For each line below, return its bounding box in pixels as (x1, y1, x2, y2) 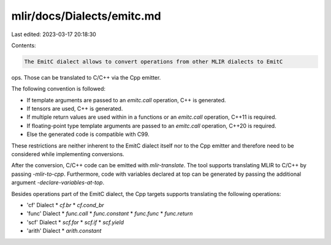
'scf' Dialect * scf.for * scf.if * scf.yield (26, 218, 124, 226)
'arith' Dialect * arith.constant (26, 227, 102, 235)
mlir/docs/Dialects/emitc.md (11, 9, 162, 23)
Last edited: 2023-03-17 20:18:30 (11, 31, 96, 38)
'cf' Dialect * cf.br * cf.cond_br (26, 201, 104, 208)
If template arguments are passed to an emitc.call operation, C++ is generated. (26, 96, 226, 104)
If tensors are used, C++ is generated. (26, 105, 123, 113)
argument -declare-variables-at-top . (11, 179, 104, 186)
